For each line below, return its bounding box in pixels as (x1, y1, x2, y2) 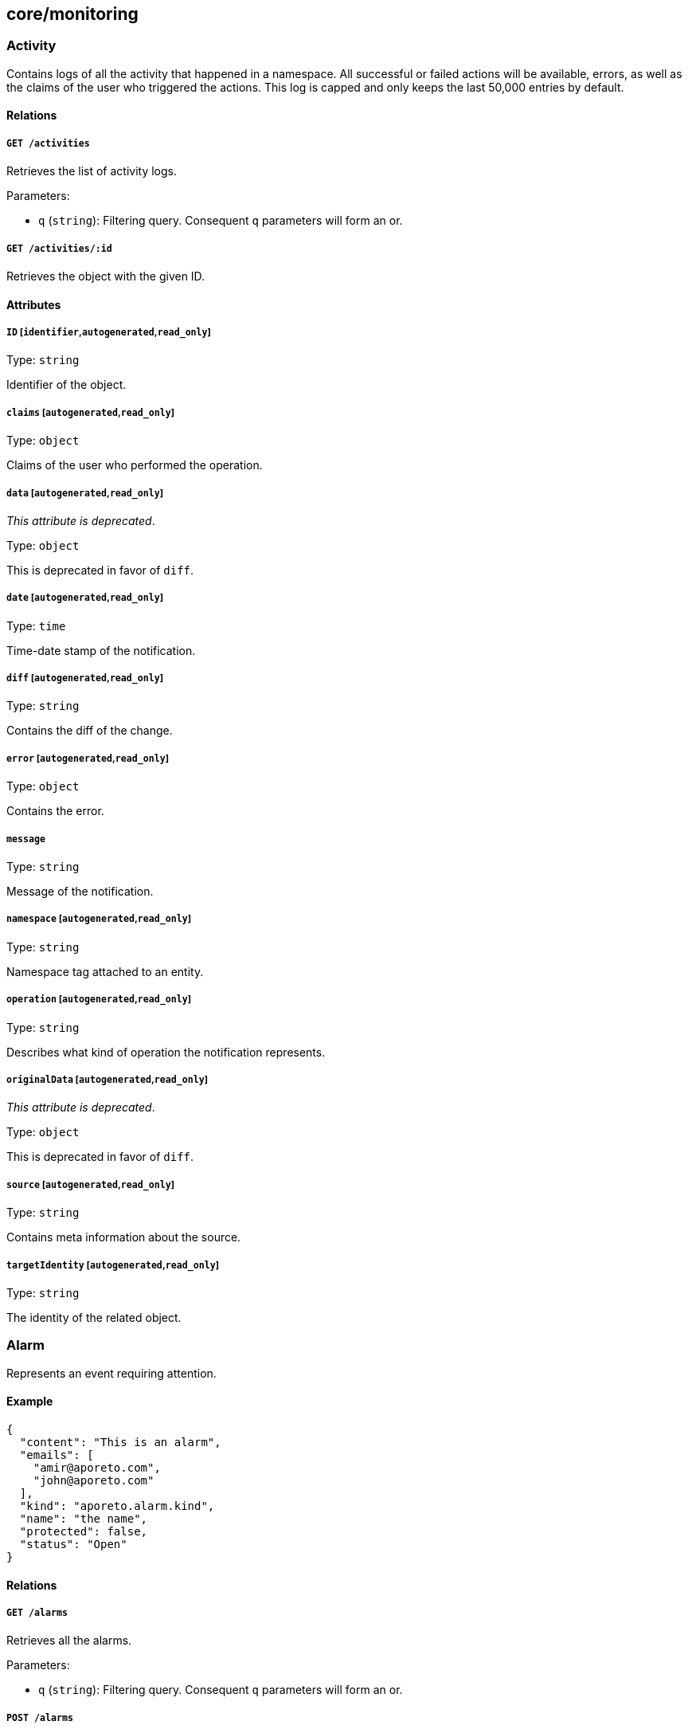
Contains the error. (6, 804, 104, 818)
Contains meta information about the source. (6, 1230, 241, 1245)
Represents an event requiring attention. (6, 1366, 217, 1380)
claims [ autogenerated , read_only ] (6, 406, 175, 418)
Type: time (6, 618, 66, 633)
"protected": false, (19, 1524, 148, 1538)
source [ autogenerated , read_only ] (6, 1178, 175, 1190)
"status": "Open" (19, 1537, 127, 1551)
